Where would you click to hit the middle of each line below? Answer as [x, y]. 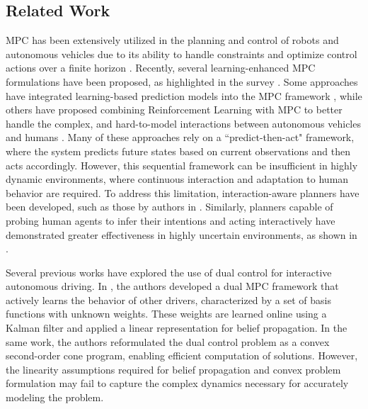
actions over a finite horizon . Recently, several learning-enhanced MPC [161, 68]
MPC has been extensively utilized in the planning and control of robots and [172, 40]
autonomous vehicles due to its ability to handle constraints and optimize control [182, 54]
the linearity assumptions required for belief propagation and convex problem [173, 369]
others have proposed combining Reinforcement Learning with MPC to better [174, 110]
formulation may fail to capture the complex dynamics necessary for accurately [177, 383]
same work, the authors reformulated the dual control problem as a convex [168, 341]
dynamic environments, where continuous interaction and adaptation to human [177, 179]
